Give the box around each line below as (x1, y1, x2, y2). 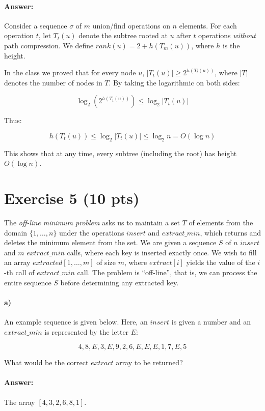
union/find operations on (92, 20, 170, 31)
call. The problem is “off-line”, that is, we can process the (77, 267, 257, 278)
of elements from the (189, 217, 253, 228)
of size (96, 257, 116, 268)
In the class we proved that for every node (4, 67, 136, 78)
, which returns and (200, 227, 261, 238)
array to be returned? (116, 357, 183, 368)
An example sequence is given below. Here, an (4, 316, 148, 327)
